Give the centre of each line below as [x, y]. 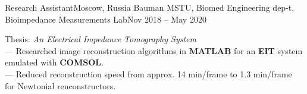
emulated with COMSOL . [54, 62]
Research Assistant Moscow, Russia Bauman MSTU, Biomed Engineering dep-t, [150, 7]
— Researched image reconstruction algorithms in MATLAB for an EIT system [154, 50]
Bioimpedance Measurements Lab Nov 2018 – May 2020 [106, 19]
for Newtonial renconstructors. [60, 85]
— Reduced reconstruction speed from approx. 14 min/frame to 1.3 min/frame [148, 73]
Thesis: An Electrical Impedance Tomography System [101, 39]
